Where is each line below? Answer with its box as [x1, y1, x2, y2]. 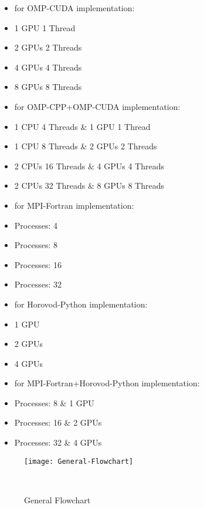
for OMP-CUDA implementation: [14, 2, 135, 14]
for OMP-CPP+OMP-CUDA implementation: [14, 100, 181, 112]
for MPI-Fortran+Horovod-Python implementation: [14, 377, 200, 389]
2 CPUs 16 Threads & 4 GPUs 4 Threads [14, 159, 164, 172]
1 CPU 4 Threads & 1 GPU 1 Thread [14, 120, 151, 132]
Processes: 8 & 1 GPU [14, 396, 94, 409]
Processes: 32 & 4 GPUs [14, 436, 102, 449]
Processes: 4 [14, 219, 57, 231]
